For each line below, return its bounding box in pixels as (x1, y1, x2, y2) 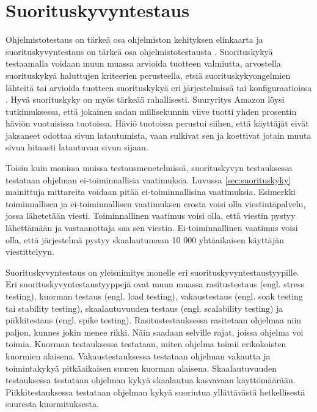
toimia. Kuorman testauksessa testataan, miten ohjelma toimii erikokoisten (5, 337, 286, 350)
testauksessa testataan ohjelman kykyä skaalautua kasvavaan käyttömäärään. (5, 373, 296, 386)
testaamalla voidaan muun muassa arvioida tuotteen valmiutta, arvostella (5, 57, 281, 70)
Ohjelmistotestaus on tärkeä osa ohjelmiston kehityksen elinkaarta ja (5, 33, 263, 46)
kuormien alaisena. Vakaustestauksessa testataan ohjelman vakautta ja (5, 349, 271, 362)
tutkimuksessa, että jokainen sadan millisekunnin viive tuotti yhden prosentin (5, 105, 297, 117)
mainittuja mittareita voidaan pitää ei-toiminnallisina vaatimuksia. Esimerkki (5, 185, 296, 198)
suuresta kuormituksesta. (5, 397, 99, 410)
